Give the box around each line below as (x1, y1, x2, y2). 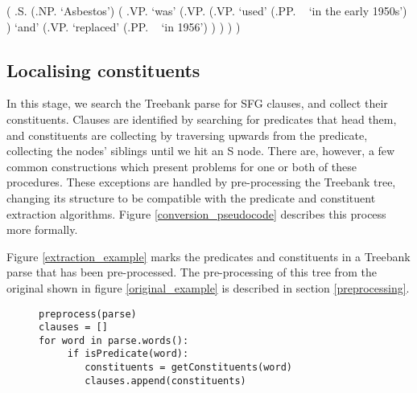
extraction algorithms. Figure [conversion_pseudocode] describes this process (6, 205, 386, 222)
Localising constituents (6, 57, 200, 82)
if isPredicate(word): (67, 348, 189, 360)
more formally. (6, 221, 78, 238)
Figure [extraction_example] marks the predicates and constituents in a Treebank (6, 248, 411, 264)
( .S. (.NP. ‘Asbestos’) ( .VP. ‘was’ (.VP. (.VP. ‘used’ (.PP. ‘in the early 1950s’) (6, 2, 407, 18)
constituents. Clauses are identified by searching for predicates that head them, (6, 110, 397, 127)
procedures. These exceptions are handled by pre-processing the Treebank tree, (6, 174, 396, 190)
